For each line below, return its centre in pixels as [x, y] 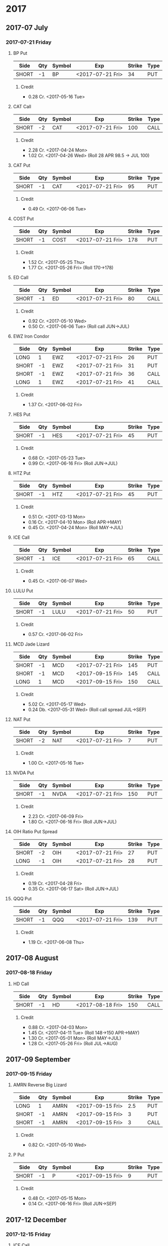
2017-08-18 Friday [29, 973]
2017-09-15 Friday [29, 1074]
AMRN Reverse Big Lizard [40, 1085]
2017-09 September [38, 1059]
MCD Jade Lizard [31, 644]
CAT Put [22, 165]
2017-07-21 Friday [29, 42]
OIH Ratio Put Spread [35, 831]
